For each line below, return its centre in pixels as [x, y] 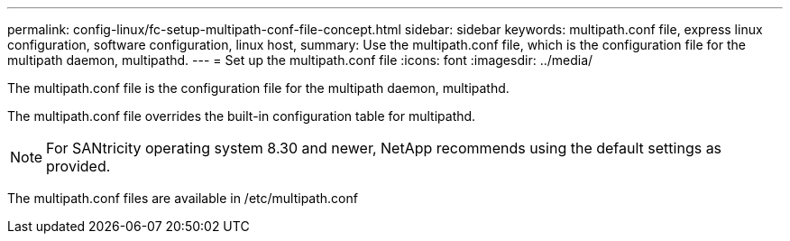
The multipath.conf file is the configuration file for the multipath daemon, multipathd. [258, 88]
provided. [78, 166]
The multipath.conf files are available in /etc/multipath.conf [183, 198]
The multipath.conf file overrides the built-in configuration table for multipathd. [242, 116]
